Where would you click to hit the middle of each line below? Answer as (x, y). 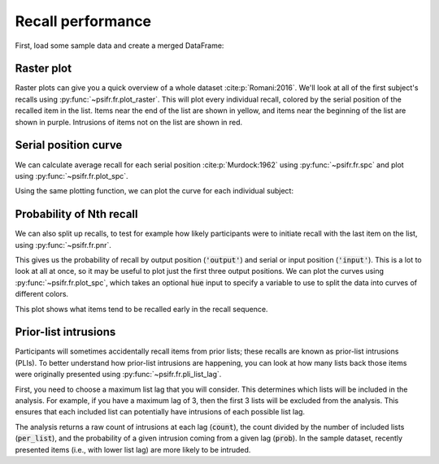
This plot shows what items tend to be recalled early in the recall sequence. (141, 309)
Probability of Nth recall (76, 214)
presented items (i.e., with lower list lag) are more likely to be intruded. (133, 449)
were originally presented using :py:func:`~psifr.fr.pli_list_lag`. (118, 375)
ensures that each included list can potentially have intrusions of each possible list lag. (160, 412)
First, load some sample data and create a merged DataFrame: (120, 46)
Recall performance (83, 21)
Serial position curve (69, 145)
